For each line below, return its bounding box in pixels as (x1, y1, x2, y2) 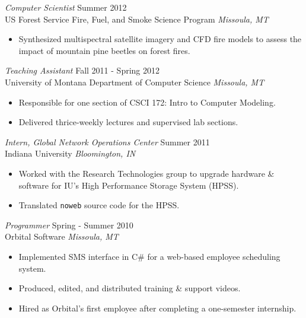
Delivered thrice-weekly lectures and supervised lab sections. (18, 116, 238, 128)
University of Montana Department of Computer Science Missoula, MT (5, 75, 264, 88)
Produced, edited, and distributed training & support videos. (18, 282, 241, 294)
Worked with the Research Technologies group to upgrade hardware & (18, 167, 275, 179)
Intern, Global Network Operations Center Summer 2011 (5, 135, 210, 148)
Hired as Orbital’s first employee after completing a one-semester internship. (18, 301, 297, 314)
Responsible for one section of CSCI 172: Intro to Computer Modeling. (18, 96, 276, 108)
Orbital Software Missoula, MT (5, 230, 119, 243)
